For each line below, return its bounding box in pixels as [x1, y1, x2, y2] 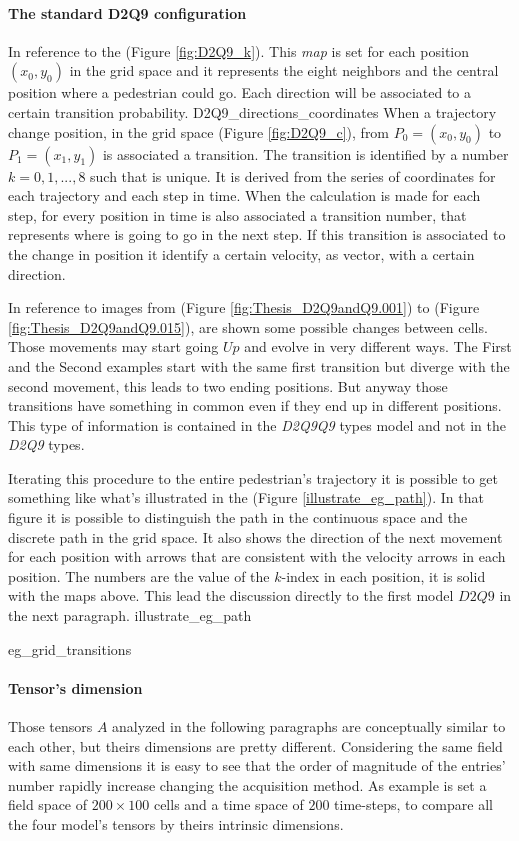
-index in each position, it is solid [281, 565, 486, 586]
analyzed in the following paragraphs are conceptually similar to [112, 716, 506, 737]
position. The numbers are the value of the [8, 565, 270, 586]
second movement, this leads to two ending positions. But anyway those [8, 375, 448, 396]
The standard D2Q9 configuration [8, 2, 247, 23]
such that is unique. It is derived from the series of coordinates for [90, 165, 496, 186]
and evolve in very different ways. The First [244, 336, 512, 357]
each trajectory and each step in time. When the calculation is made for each [8, 185, 481, 206]
